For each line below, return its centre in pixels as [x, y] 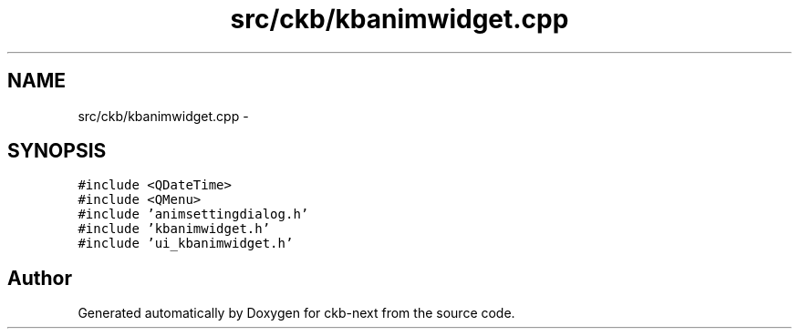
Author [40, 278]
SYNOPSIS [57, 151]
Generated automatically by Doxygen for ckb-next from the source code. [296, 313]
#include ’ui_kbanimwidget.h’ [186, 244]
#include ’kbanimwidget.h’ [174, 229]
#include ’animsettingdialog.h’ [193, 214]
